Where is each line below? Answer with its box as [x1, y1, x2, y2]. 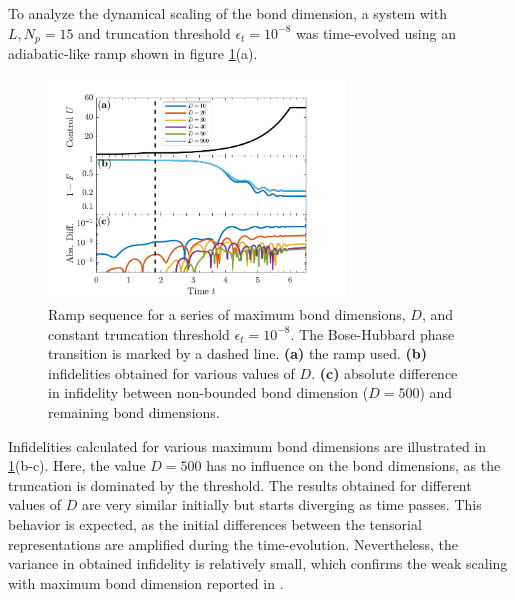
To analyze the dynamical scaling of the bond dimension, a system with [8, 3, 447, 23]
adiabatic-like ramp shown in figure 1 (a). [8, 43, 258, 64]
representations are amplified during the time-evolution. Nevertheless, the [8, 533, 459, 554]
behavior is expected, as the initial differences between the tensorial [8, 514, 422, 535]
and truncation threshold [78, 22, 231, 43]
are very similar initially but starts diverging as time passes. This [81, 494, 482, 515]
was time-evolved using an [296, 22, 456, 43]
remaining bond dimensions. [48, 402, 220, 423]
